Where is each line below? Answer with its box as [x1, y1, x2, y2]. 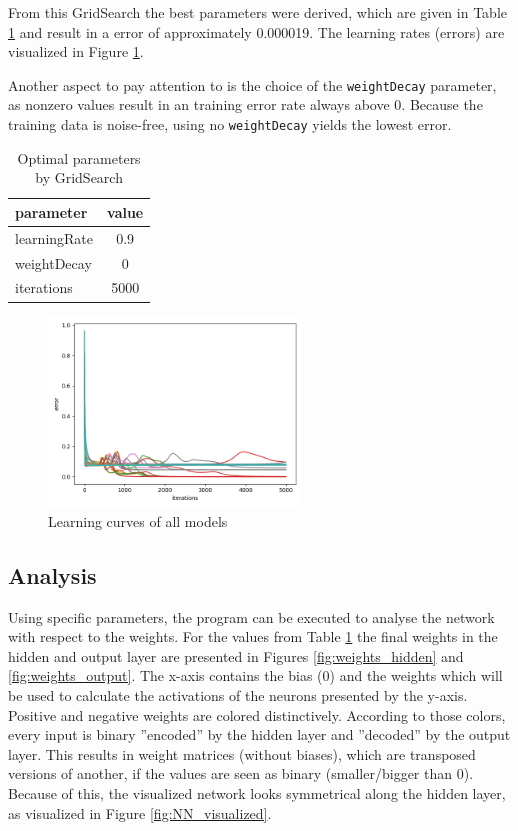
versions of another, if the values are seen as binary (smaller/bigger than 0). [8, 763, 474, 784]
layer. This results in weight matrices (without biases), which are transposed [8, 743, 476, 764]
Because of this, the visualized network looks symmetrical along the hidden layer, [8, 783, 506, 804]
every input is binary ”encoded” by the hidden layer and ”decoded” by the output [8, 724, 511, 745]
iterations [15, 277, 73, 298]
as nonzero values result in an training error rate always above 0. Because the [8, 94, 483, 115]
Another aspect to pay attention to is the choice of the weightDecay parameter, [8, 74, 497, 95]
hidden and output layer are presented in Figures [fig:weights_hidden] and [8, 645, 464, 666]
